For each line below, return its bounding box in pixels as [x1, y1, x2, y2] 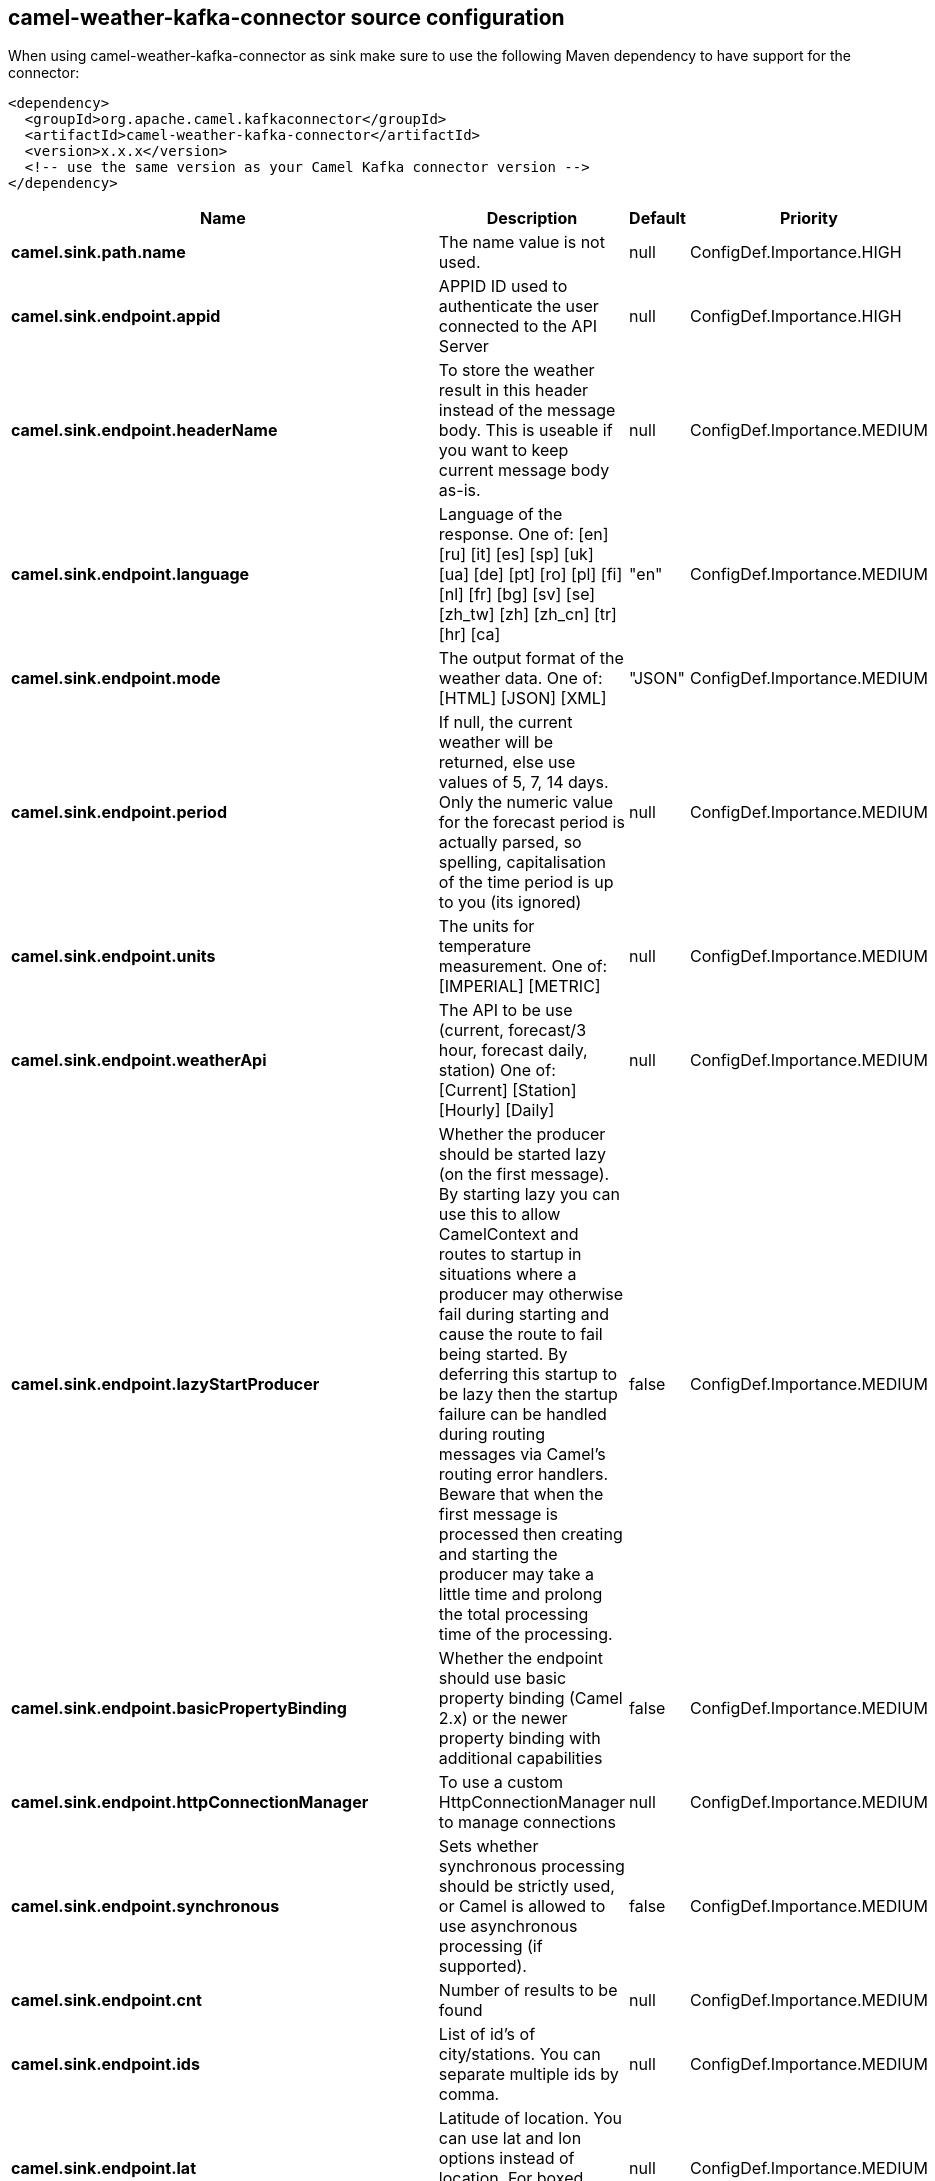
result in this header [438, 380, 589, 401]
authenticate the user [438, 296, 599, 317]
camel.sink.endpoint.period [11, 802, 227, 823]
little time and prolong [438, 1584, 603, 1605]
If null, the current [438, 712, 573, 733]
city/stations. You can [438, 2044, 601, 2065]
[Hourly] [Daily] [438, 1100, 555, 1121]
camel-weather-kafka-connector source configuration [8, 5, 565, 30]
